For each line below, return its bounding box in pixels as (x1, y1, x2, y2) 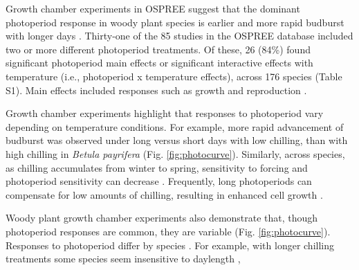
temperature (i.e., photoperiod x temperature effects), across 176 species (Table (6, 69, 342, 83)
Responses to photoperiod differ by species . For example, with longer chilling (6, 237, 334, 252)
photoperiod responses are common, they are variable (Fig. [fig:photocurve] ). (6, 224, 331, 238)
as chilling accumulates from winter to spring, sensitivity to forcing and (6, 160, 308, 174)
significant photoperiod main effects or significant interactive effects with (6, 55, 313, 70)
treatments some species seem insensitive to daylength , (6, 251, 241, 266)
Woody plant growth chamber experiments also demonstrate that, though (6, 210, 318, 225)
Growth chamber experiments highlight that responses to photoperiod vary (6, 106, 324, 120)
